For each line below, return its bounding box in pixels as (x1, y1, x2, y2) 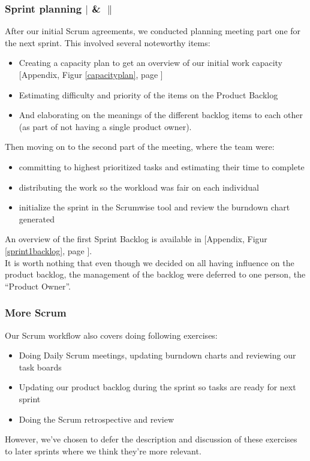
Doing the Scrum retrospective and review (19, 412, 174, 425)
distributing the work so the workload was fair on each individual (19, 180, 259, 193)
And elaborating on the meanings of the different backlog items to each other (19, 109, 303, 121)
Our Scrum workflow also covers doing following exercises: (5, 329, 218, 341)
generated (19, 212, 55, 225)
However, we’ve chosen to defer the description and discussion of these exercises (5, 433, 297, 445)
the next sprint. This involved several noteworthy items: (5, 36, 210, 49)
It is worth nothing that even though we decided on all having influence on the (5, 256, 294, 269)
